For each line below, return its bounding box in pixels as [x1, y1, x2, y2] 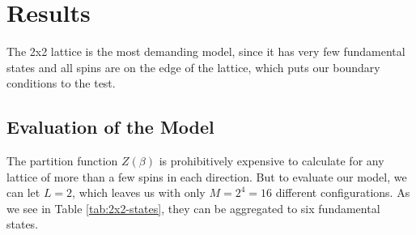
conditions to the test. [6, 75, 116, 92]
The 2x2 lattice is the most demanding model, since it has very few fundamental [6, 43, 405, 60]
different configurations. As [275, 184, 410, 201]
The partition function [6, 152, 118, 169]
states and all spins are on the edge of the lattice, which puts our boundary [6, 58, 380, 75]
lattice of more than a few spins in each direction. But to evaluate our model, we [6, 168, 407, 185]
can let [6, 184, 40, 201]
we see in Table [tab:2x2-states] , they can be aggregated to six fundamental [6, 199, 380, 216]
